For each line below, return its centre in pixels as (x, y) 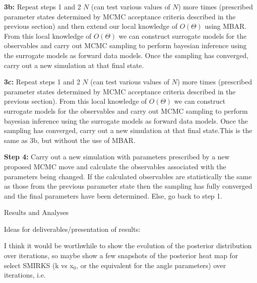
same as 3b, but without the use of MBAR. (70, 140)
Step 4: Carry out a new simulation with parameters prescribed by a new (117, 157)
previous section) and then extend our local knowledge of (91, 26)
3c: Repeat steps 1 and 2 (42, 82)
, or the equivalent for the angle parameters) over (151, 265)
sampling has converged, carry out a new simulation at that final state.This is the (128, 130)
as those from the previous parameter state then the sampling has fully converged (128, 186)
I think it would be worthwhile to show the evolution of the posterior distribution (128, 246)
